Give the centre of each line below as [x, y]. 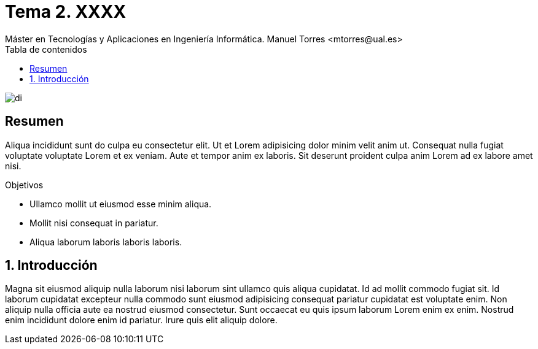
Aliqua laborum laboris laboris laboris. [106, 242]
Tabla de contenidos [46, 49]
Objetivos [24, 185]
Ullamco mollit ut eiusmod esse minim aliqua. [121, 204]
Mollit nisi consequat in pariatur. [94, 223]
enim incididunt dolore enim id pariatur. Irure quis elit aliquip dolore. [141, 320]
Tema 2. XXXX [66, 12]
